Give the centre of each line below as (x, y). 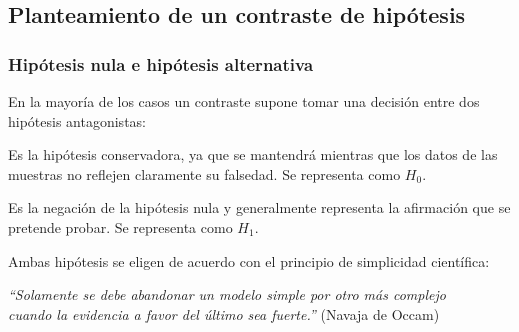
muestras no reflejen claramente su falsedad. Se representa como (204, 173)
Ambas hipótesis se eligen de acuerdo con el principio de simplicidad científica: (249, 260)
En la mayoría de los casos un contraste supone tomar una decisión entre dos (244, 101)
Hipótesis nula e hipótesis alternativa (161, 63)
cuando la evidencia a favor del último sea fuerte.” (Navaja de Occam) (224, 313)
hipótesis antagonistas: (77, 120)
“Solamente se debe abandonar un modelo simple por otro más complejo (227, 294)
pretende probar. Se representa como (120, 226)
